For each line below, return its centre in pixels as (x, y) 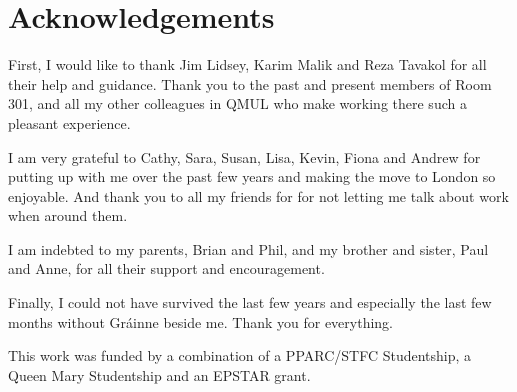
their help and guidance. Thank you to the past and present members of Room (250, 83)
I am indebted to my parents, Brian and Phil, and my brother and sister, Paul (248, 248)
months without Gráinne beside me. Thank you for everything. (201, 321)
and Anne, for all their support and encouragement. (166, 268)
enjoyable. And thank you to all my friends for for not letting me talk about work (258, 195)
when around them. (68, 215)
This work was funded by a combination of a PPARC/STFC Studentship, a (240, 355)
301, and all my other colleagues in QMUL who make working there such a (237, 103)
